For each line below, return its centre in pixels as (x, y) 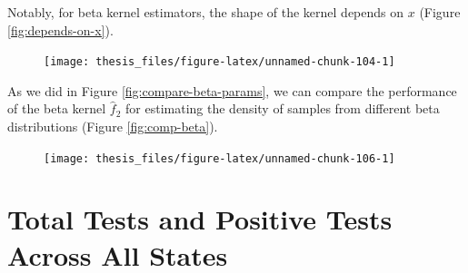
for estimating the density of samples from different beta (283, 108)
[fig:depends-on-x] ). (60, 29)
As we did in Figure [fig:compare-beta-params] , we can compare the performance (232, 90)
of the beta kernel (57, 108)
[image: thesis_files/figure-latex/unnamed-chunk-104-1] (219, 62)
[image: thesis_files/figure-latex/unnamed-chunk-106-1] (219, 158)
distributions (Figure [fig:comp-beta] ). (113, 127)
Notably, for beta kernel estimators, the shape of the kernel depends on (206, 12)
